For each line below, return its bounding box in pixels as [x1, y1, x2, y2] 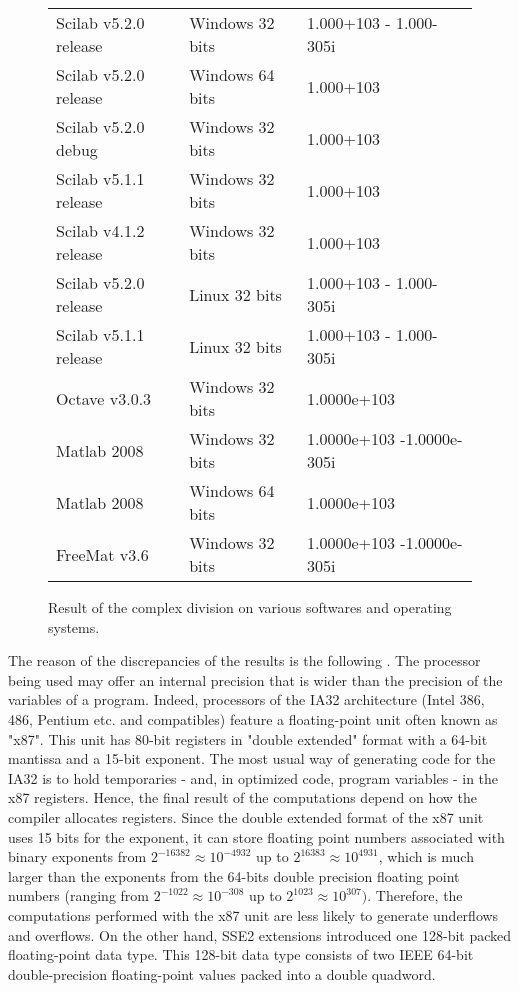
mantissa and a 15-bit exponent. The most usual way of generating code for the [8, 748, 496, 769]
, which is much [378, 846, 474, 867]
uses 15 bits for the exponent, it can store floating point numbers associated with [8, 826, 505, 847]
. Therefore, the [367, 885, 463, 906]
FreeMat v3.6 [56, 542, 149, 566]
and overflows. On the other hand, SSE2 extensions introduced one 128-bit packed [8, 924, 512, 945]
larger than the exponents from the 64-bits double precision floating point [8, 865, 460, 886]
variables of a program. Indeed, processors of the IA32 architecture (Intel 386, [8, 689, 485, 710]
